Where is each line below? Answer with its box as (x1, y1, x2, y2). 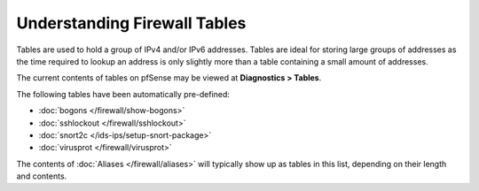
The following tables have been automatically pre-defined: (16, 88, 231, 99)
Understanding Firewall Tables (16, 13, 247, 33)
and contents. (16, 171, 67, 181)
